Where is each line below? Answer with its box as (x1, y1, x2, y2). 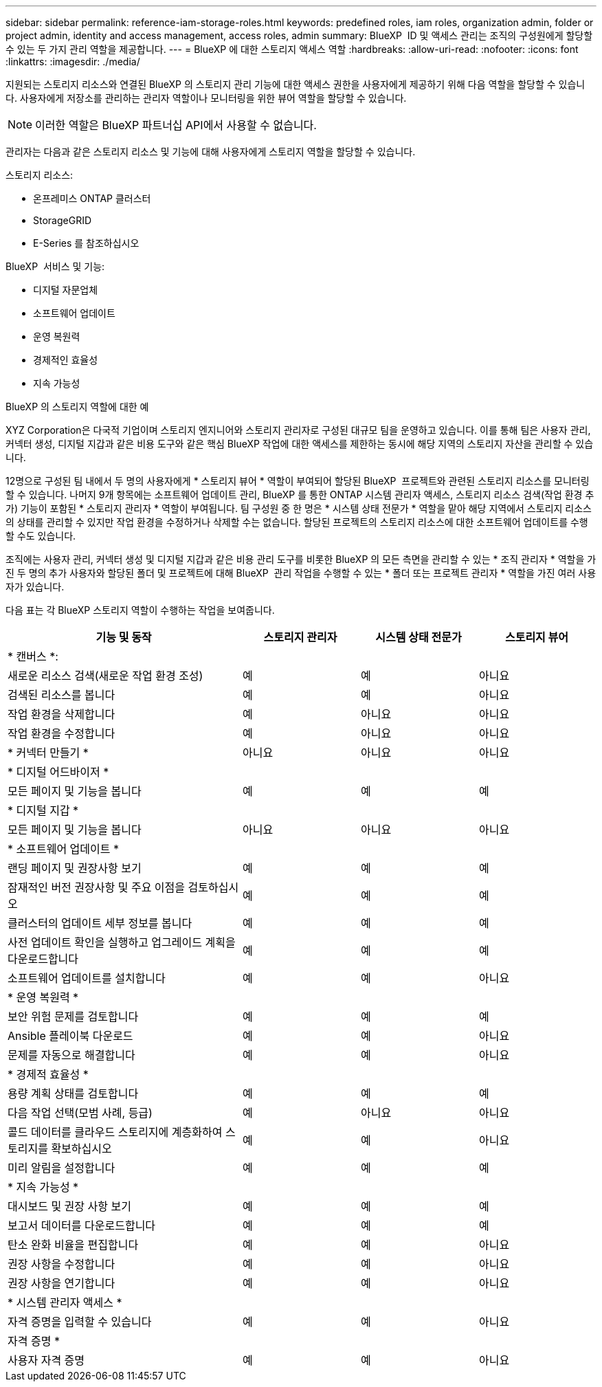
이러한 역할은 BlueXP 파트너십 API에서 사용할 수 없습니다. (35, 118, 317, 132)
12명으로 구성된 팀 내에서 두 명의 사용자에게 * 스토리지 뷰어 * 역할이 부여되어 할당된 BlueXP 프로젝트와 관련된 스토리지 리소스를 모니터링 (5, 475, 590, 487)
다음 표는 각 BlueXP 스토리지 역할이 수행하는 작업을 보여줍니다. (5, 604, 275, 616)
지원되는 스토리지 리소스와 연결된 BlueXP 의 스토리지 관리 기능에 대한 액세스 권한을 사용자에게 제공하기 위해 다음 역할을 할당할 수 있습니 (5, 78, 586, 90)
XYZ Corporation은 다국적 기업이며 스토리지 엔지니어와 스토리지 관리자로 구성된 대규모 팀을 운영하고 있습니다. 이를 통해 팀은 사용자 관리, (5, 424, 591, 436)
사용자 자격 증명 (8, 1353, 85, 1367)
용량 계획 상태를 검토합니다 (8, 1087, 139, 1100)
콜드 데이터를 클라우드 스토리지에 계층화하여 (8, 1125, 223, 1139)
